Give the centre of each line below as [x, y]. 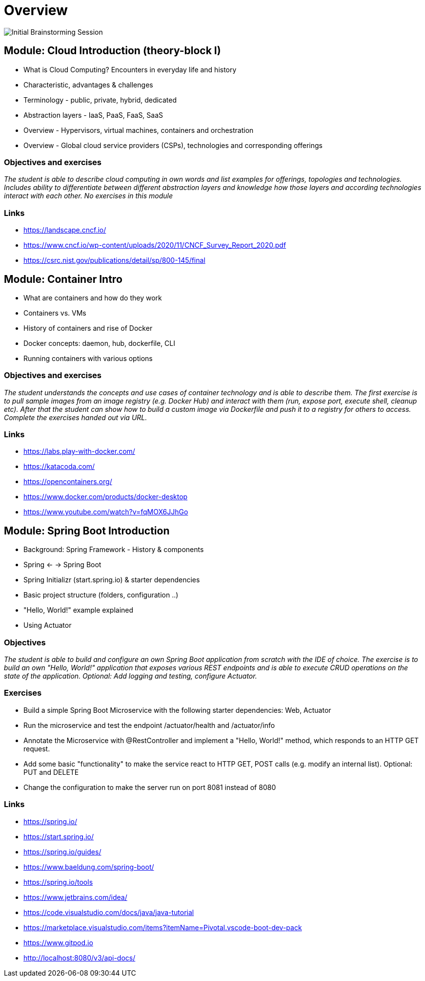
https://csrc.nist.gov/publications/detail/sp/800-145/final [114, 260]
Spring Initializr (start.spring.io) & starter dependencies [112, 580]
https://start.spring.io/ [59, 836]
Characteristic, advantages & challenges [88, 85]
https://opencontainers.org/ [68, 482]
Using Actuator [48, 625]
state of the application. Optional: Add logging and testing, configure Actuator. [131, 676]
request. [37, 748]
